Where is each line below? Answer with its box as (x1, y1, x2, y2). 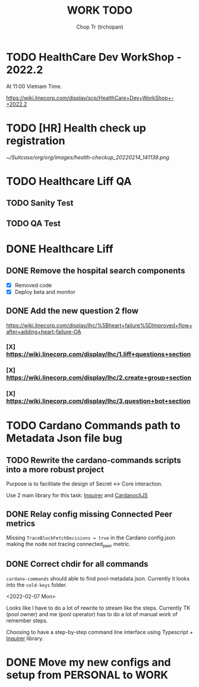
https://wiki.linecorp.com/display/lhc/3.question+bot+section (6, 397, 191, 405)
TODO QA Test (6, 218, 61, 228)
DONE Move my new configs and (6, 655, 171, 669)
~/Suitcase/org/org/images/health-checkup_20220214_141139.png (6, 153, 169, 161)
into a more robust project (6, 465, 104, 475)
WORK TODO (67, 4, 133, 17)
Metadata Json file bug (6, 432, 123, 445)
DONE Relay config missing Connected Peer (6, 509, 173, 519)
